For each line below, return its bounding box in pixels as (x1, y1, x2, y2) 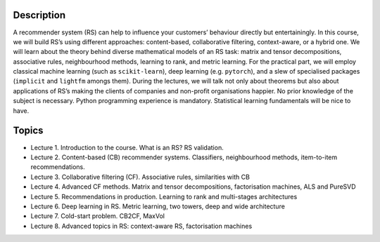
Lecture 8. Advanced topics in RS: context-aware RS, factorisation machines (30, 222, 253, 230)
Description (13, 9, 66, 21)
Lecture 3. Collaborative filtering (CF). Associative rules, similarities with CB (30, 173, 250, 181)
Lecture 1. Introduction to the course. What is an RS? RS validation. (30, 143, 224, 152)
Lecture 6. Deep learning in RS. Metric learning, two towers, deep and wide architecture (30, 202, 285, 210)
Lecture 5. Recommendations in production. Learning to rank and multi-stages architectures (30, 192, 298, 201)
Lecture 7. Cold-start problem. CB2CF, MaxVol (30, 212, 165, 220)
